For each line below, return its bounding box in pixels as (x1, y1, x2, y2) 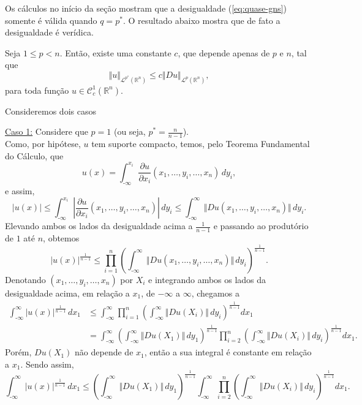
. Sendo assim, (20, 357, 74, 370)
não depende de (75, 346, 134, 358)
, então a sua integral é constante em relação (144, 346, 312, 358)
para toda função (5, 83, 69, 96)
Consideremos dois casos (5, 104, 96, 117)
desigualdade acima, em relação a (5, 286, 130, 299)
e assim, (5, 184, 35, 197)
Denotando (5, 273, 46, 286)
